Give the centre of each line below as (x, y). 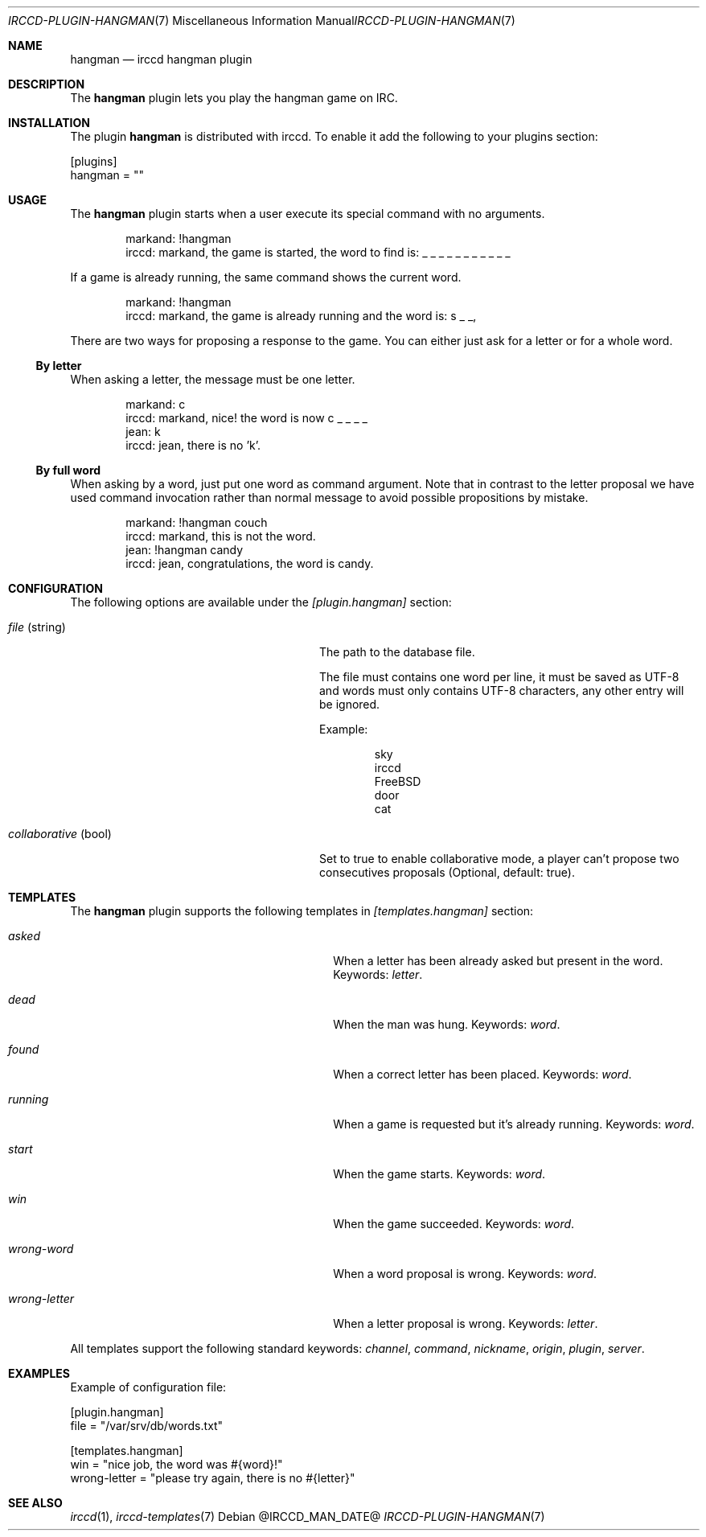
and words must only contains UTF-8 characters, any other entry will (502, 690)
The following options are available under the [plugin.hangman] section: (261, 602)
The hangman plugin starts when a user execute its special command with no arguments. (308, 214)
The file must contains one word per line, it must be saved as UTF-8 (499, 677)
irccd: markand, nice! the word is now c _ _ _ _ (246, 418)
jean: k (143, 432)
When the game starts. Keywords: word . (439, 1174)
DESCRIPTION (47, 84)
